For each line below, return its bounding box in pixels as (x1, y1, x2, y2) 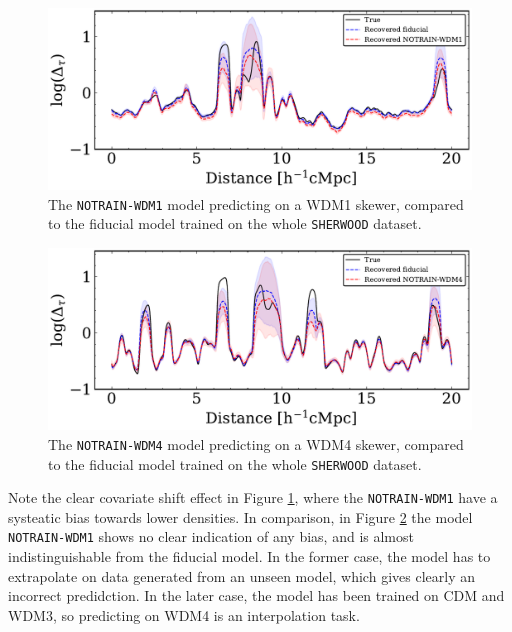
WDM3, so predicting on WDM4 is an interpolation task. (8, 604, 360, 625)
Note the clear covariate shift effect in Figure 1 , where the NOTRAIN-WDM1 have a (8, 487, 498, 508)
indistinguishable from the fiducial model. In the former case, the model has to (8, 546, 491, 567)
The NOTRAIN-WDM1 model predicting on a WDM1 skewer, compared (48, 193, 464, 214)
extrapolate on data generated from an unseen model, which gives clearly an (8, 565, 475, 586)
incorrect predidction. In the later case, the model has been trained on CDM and (8, 585, 505, 606)
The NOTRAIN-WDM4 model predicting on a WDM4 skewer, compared (48, 433, 464, 454)
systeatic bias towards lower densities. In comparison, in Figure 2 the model (8, 506, 473, 527)
